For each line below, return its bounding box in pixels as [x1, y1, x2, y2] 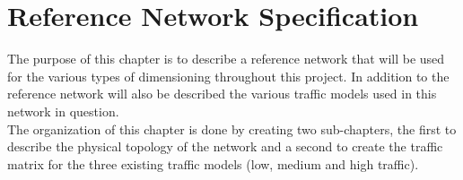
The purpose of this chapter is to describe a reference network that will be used [7, 49, 445, 68]
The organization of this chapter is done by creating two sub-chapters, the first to [7, 119, 457, 138]
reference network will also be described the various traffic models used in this [7, 84, 437, 103]
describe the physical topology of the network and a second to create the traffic [7, 137, 443, 156]
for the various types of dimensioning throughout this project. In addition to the [7, 66, 450, 85]
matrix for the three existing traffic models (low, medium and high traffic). [7, 154, 419, 173]
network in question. [7, 101, 119, 120]
